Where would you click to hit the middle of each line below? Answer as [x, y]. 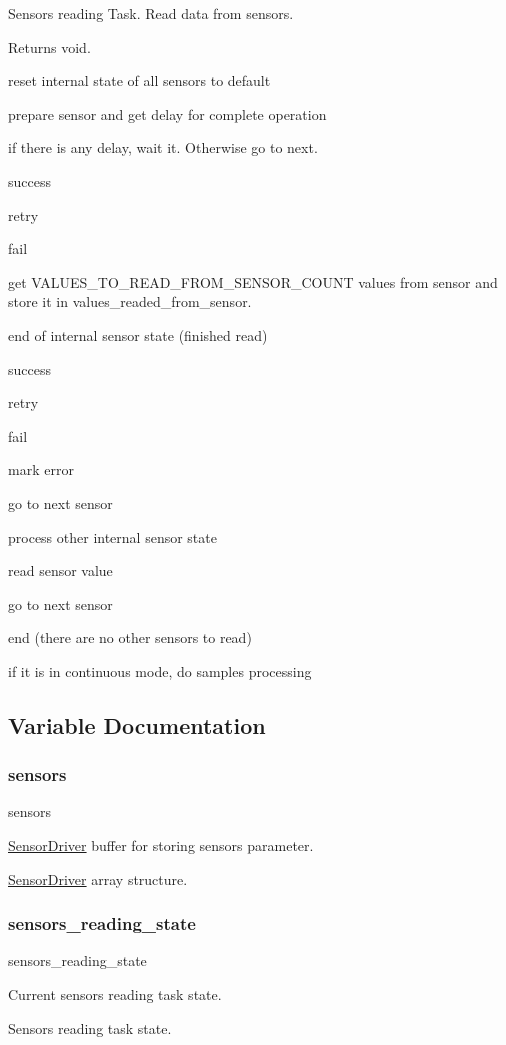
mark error [41, 469]
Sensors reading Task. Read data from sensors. [151, 13]
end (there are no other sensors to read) [130, 637]
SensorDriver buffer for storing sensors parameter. [161, 845]
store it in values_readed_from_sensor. [130, 301]
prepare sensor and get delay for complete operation [167, 113]
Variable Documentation [137, 724]
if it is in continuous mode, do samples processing [160, 670]
